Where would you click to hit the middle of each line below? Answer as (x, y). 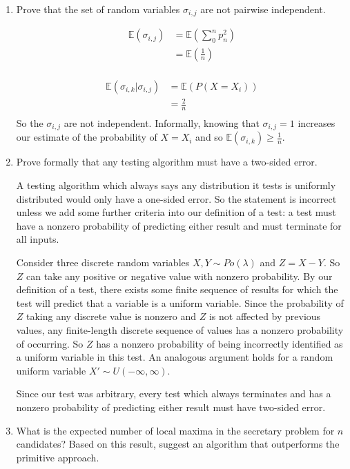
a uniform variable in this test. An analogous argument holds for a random (175, 357)
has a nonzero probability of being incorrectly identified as (220, 343)
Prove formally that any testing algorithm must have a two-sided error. (167, 162)
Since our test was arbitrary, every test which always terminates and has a (174, 393)
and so (209, 137)
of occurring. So (50, 343)
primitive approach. (58, 457)
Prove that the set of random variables (98, 9)
